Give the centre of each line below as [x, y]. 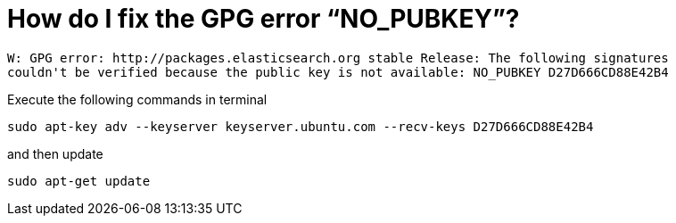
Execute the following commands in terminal [137, 99]
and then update [55, 153]
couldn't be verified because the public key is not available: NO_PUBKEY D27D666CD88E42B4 [338, 72]
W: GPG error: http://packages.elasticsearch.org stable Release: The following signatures [338, 58]
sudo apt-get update [79, 181]
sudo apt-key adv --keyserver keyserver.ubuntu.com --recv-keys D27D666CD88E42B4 [301, 126]
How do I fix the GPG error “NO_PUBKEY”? [264, 19]
